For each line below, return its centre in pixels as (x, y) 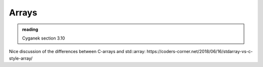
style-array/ (21, 58)
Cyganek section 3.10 (44, 38)
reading (30, 29)
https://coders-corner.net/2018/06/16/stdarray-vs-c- (200, 52)
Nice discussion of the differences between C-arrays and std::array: (77, 52)
